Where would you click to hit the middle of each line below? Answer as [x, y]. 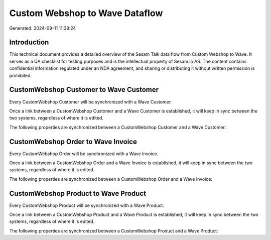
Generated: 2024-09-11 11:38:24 [43, 28]
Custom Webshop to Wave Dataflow [86, 13]
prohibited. [21, 75]
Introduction [29, 42]
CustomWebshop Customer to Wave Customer [84, 90]
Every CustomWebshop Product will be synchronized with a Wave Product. [87, 205]
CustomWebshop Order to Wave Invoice [73, 141]
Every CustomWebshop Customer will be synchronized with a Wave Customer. [91, 102]
